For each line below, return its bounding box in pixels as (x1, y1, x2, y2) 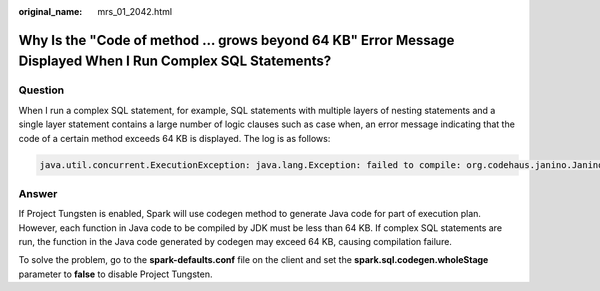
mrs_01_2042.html (97, 6, 173, 17)
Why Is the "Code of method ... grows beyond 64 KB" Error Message (18, 31, 455, 49)
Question (18, 83, 65, 97)
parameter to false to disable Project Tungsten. (18, 268, 213, 280)
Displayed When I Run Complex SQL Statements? (18, 53, 332, 70)
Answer (18, 186, 58, 200)
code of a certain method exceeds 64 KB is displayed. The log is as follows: (18, 132, 331, 144)
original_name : (18, 6, 83, 17)
